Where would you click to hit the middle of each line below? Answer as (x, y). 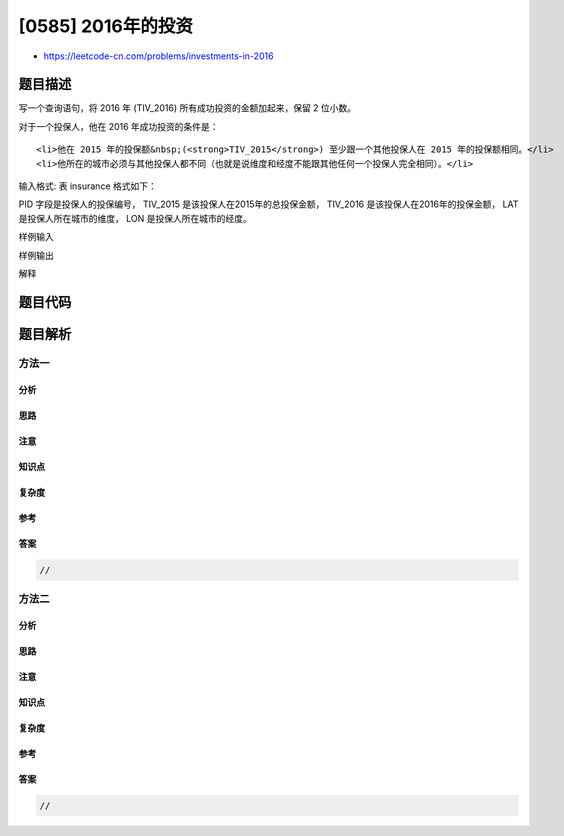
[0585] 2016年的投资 (106, 26)
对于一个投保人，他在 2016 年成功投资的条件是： (118, 126)
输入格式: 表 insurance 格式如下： (87, 186)
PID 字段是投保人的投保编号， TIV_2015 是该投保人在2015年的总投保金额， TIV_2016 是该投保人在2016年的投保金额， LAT (268, 204)
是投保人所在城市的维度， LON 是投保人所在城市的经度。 (135, 218)
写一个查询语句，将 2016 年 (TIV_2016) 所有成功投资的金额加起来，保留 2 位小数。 (187, 108)
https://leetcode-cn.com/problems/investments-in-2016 (158, 56)
